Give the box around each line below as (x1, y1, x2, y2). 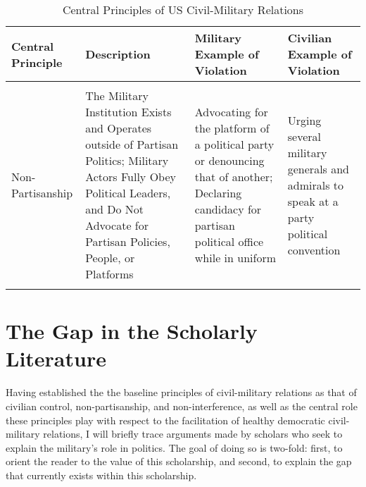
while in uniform (194, 249, 276, 266)
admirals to (287, 176, 343, 193)
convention (287, 241, 341, 258)
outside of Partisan (85, 136, 179, 152)
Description (85, 46, 151, 62)
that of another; (194, 168, 273, 185)
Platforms (85, 266, 134, 282)
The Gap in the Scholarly (6, 316, 258, 345)
